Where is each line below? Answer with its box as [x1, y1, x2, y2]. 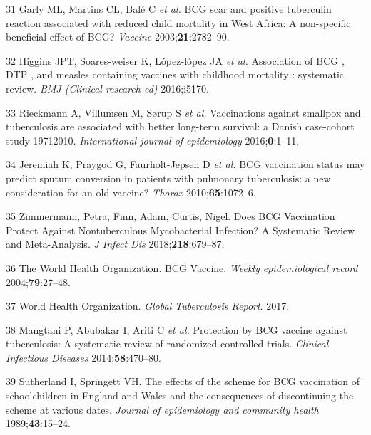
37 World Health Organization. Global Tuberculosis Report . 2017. [6, 298, 290, 313]
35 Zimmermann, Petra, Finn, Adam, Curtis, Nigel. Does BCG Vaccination [6, 209, 335, 224]
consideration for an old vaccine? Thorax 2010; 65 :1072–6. [6, 184, 256, 199]
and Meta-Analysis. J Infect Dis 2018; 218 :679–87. [6, 236, 225, 251]
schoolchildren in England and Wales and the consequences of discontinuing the [6, 388, 354, 403]
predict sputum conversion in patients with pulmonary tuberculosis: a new [6, 170, 331, 185]
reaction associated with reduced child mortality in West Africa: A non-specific [6, 15, 351, 30]
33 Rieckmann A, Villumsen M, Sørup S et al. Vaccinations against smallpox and [6, 105, 361, 120]
